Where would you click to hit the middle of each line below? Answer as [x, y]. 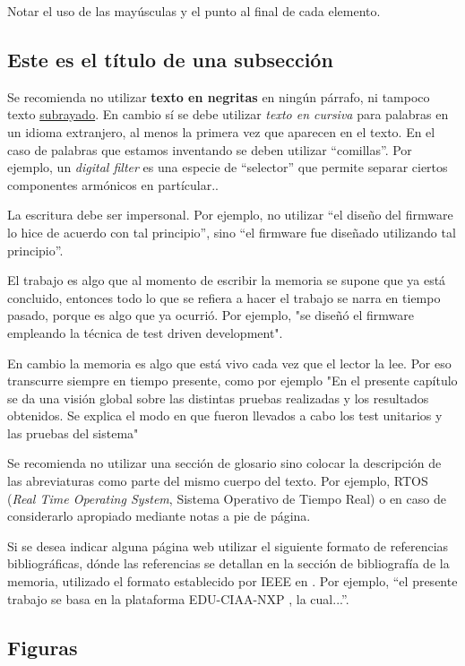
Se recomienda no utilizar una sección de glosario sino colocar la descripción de [224, 463]
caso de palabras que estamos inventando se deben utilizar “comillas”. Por [210, 149]
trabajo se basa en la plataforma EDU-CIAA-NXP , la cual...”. [178, 598]
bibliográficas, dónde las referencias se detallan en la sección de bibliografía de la [228, 563]
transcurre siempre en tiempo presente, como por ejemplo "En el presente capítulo [232, 381]
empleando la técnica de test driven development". [145, 332]
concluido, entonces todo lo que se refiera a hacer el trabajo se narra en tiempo [224, 297]
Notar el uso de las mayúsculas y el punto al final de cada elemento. [194, 11]
